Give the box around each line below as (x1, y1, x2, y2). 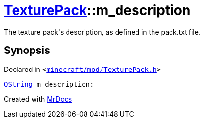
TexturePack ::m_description (4, 2, 191, 18)
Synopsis (4, 44, 50, 57)
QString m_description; (4, 80, 94, 88)
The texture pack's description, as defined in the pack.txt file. (4, 27, 201, 36)
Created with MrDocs (4, 94, 72, 103)
